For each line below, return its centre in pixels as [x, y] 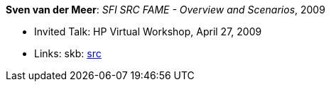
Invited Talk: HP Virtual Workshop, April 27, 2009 [148, 31]
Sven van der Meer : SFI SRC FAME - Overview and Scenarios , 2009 [165, 10]
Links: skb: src [68, 53]
